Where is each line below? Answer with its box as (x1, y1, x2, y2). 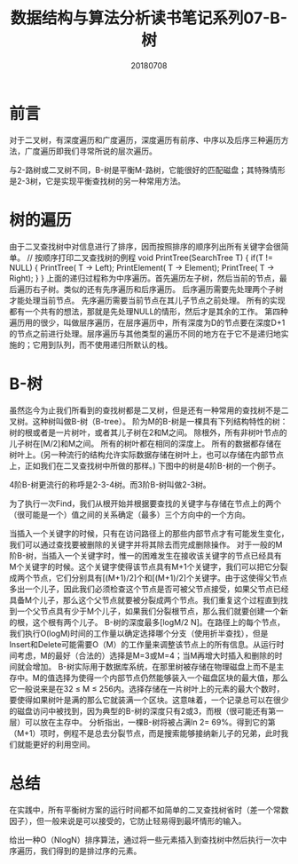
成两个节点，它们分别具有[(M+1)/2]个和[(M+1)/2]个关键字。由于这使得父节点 (9, 572, 288, 583)
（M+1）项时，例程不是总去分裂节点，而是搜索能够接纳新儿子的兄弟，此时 (9, 727, 281, 738)
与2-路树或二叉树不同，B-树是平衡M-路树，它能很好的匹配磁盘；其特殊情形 (9, 164, 286, 175)
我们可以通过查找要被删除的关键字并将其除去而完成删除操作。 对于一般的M (9, 539, 283, 550)
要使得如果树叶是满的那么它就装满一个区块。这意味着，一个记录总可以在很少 (9, 694, 289, 705)
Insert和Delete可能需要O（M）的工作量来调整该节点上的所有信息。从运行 (9, 638, 277, 649)
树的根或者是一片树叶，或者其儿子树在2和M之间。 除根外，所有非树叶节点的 (9, 427, 288, 438)
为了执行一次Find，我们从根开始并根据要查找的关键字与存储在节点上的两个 (9, 498, 282, 509)
